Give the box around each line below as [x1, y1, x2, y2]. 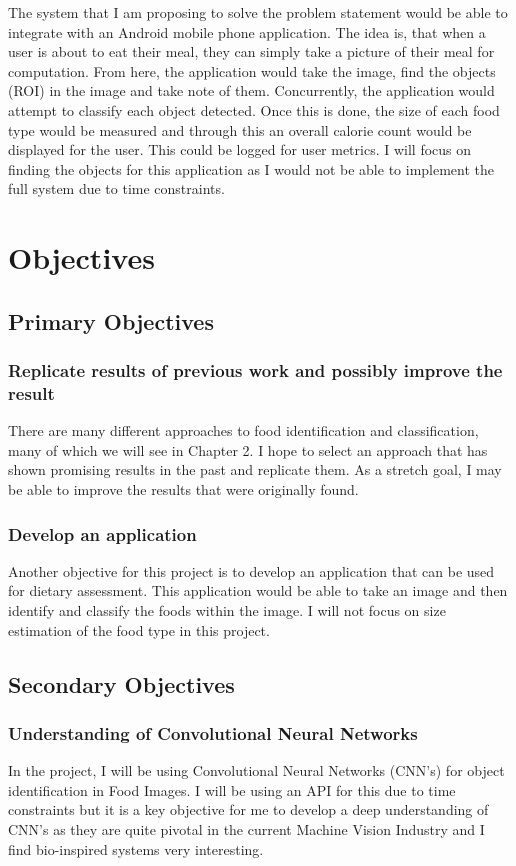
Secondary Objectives [8, 668, 235, 699]
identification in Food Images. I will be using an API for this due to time [8, 779, 456, 800]
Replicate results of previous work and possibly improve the [8, 358, 503, 383]
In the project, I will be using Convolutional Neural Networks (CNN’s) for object [8, 760, 505, 781]
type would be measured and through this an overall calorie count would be [8, 119, 472, 140]
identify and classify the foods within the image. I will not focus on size [8, 600, 446, 621]
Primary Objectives [8, 305, 214, 336]
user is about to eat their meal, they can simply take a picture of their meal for [8, 41, 495, 62]
